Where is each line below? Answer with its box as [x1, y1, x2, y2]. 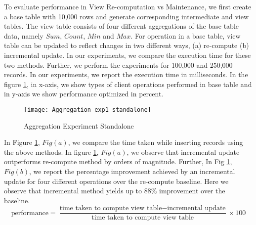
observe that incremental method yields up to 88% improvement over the [4, 185, 225, 196]
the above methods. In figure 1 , [4, 146, 99, 157]
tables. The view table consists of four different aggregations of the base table [4, 21, 239, 31]
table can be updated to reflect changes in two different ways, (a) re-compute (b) [4, 40, 249, 50]
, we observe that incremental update [127, 146, 240, 157]
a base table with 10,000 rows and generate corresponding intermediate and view [4, 11, 249, 21]
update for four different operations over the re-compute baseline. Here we [4, 176, 229, 186]
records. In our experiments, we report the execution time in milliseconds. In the [4, 69, 248, 80]
